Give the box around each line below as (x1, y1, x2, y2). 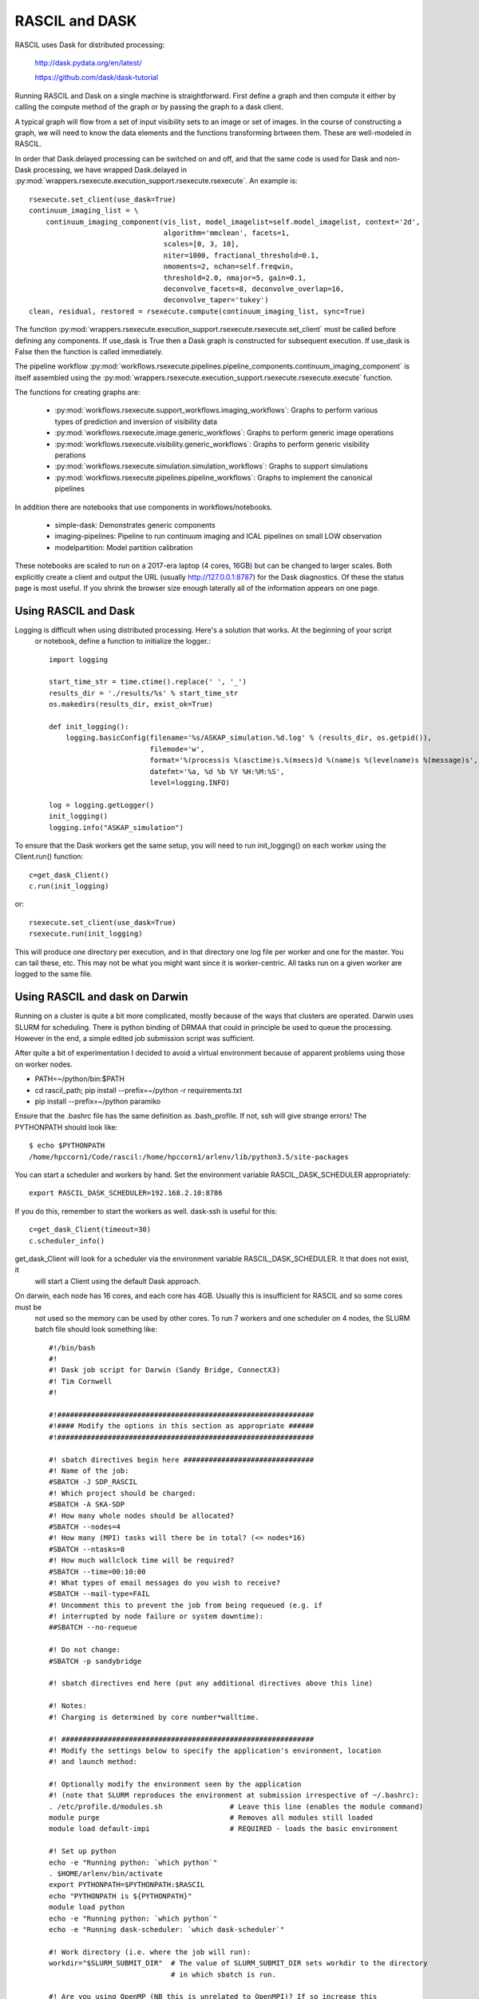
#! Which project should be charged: (49, 1488, 197, 1498)
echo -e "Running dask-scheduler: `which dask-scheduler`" (49, 1925, 285, 1934)
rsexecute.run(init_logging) (29, 929, 143, 939)
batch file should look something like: (34, 1324, 157, 1335)
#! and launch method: (49, 1758, 138, 1766)
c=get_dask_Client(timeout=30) (29, 1225, 152, 1235)
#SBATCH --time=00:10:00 (49, 1567, 146, 1576)
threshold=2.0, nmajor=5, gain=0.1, (163, 273, 307, 282)
